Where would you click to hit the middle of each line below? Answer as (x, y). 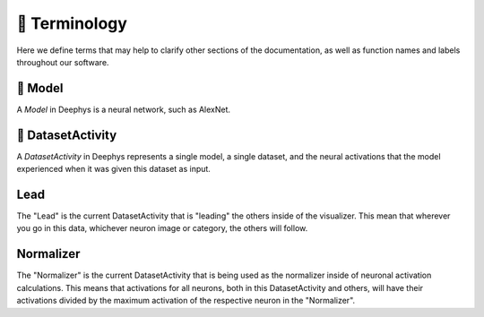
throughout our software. (63, 62)
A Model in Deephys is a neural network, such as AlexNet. (124, 109)
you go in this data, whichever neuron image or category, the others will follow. (162, 228)
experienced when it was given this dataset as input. (113, 169)
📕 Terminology (72, 23)
